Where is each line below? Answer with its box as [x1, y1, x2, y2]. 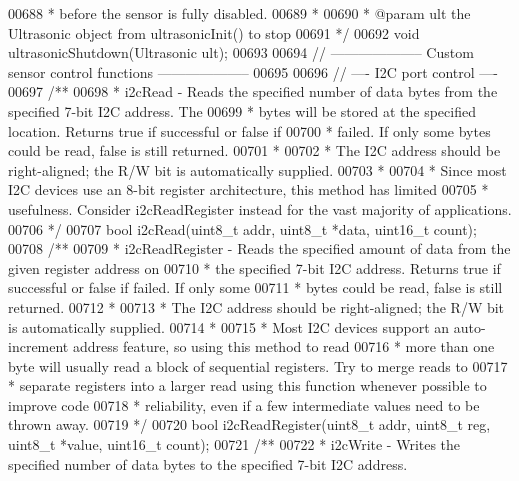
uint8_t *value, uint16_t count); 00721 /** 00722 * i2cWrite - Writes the [8, 434, 461, 455]
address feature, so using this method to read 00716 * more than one [72, 336, 495, 357]
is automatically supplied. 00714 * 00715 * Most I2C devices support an [8, 316, 450, 337]
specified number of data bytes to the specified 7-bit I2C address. [8, 453, 408, 474]
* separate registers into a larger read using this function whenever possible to [8, 375, 487, 396]
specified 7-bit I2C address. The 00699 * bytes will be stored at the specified [8, 100, 476, 121]
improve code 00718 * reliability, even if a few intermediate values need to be [8, 394, 480, 415]
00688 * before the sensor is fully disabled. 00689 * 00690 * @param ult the [8, 3, 471, 23]
